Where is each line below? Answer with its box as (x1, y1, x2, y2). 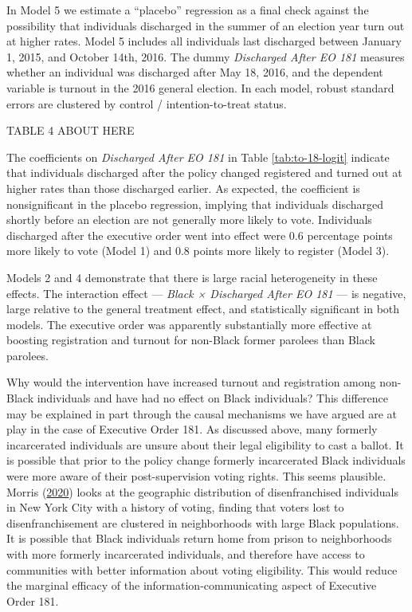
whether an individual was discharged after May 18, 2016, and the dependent (6, 64, 383, 80)
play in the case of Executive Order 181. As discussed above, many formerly (6, 421, 378, 437)
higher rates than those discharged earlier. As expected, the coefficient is (6, 179, 360, 196)
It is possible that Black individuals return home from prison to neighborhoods (6, 530, 392, 547)
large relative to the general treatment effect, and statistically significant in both (6, 300, 400, 317)
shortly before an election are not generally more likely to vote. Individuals (6, 211, 372, 228)
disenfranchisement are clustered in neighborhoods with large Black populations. (6, 514, 399, 531)
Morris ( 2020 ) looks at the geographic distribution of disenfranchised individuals (6, 483, 398, 500)
